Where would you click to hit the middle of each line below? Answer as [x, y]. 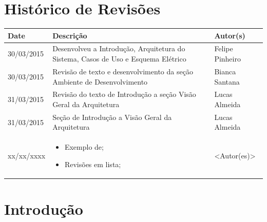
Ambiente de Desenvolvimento [100, 81]
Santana [227, 81]
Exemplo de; [84, 147]
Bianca [225, 71]
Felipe [224, 48]
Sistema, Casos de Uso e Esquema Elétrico [119, 59]
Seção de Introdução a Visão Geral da [112, 117]
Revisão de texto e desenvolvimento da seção [123, 71]
